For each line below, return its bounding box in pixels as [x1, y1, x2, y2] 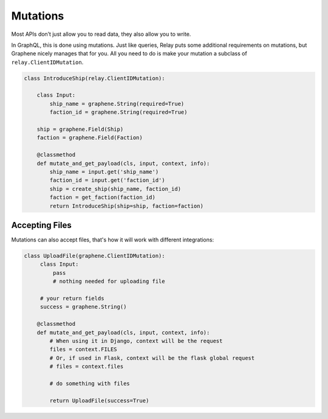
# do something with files [49, 380, 130, 387]
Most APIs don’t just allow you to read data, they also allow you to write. [11, 30, 191, 38]
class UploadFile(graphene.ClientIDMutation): [24, 252, 165, 260]
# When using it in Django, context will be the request [49, 338, 223, 344]
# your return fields [39, 295, 104, 302]
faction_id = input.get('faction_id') [49, 177, 165, 184]
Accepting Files [11, 220, 72, 230]
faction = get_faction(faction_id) [49, 194, 156, 201]
